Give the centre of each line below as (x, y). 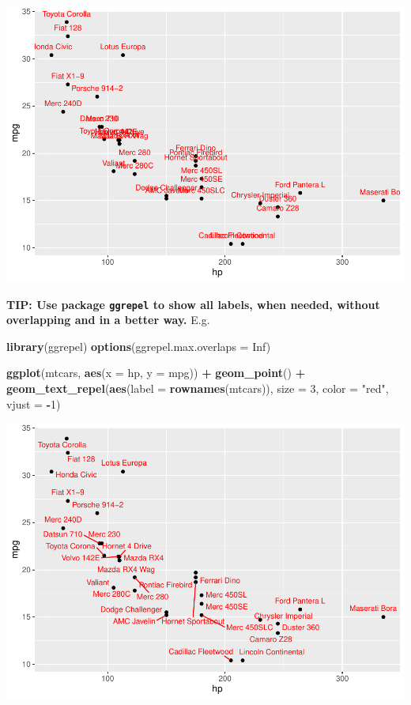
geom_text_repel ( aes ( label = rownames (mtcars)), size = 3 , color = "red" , (198, 388)
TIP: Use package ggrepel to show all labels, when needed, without (193, 304)
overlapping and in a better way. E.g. (108, 320)
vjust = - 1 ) (34, 403)
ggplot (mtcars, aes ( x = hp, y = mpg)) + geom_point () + (156, 373)
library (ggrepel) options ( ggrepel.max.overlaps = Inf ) (139, 346)
